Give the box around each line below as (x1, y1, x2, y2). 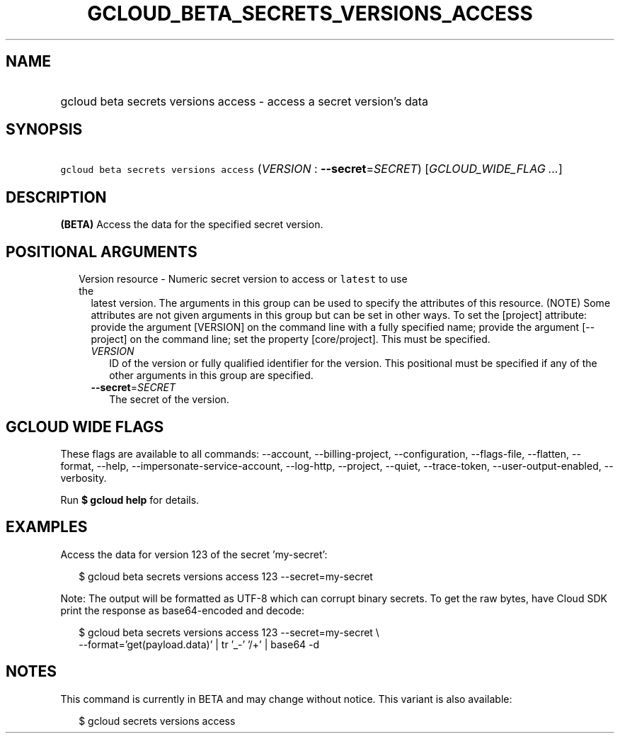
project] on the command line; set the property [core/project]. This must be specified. (91, 333, 490, 346)
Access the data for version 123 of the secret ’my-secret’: (60, 548, 328, 560)
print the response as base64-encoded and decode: (60, 604, 304, 616)
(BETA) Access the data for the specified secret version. (60, 218, 323, 231)
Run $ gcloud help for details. (60, 493, 200, 506)
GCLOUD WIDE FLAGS (6, 417, 164, 436)
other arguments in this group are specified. (109, 369, 314, 382)
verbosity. (60, 471, 107, 484)
